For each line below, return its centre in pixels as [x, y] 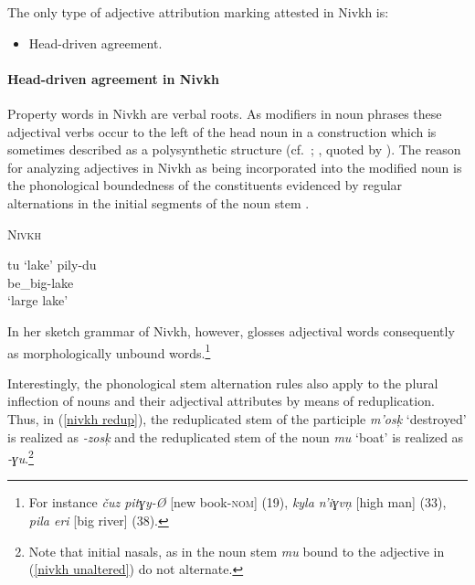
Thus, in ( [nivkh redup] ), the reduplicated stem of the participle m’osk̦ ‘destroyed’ [237, 418]
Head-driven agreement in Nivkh [113, 78]
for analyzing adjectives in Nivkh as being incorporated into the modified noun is [235, 167]
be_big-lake [41, 282]
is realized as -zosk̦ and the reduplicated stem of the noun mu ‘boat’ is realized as [236, 436]
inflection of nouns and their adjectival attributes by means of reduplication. [221, 401]
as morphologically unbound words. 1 [109, 351]
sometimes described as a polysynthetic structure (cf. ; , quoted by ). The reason [234, 149]
